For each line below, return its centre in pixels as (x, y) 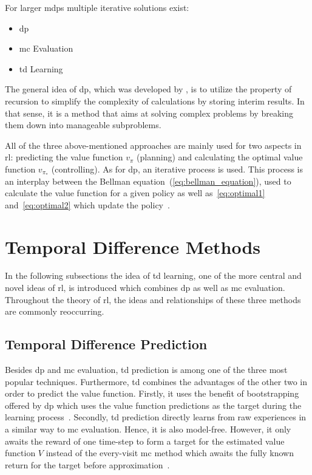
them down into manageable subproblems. (83, 125)
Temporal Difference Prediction (106, 344)
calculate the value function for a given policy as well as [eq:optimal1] (135, 193)
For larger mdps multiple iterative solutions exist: (97, 7)
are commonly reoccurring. (55, 311)
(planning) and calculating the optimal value (220, 157)
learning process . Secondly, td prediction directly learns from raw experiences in (156, 417)
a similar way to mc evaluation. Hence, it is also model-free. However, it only (148, 429)
